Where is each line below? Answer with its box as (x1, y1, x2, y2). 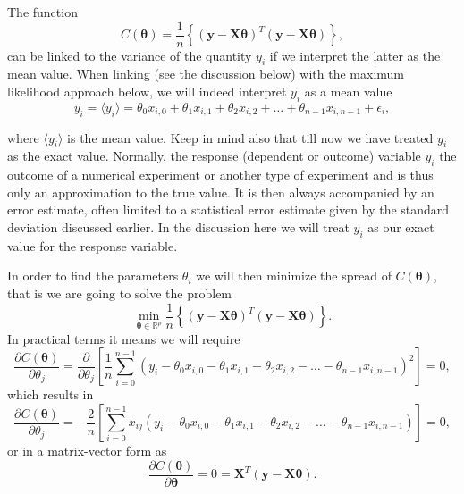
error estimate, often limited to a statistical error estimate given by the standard (7, 200, 450, 219)
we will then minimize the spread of (196, 266, 392, 285)
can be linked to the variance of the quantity (7, 46, 252, 64)
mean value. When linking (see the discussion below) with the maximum (7, 64, 405, 83)
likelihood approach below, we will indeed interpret (7, 82, 287, 101)
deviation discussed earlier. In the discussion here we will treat (7, 218, 350, 237)
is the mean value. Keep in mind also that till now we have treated (67, 128, 434, 147)
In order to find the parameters (7, 266, 179, 285)
